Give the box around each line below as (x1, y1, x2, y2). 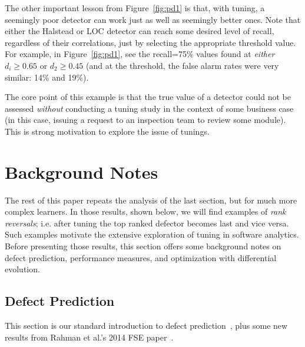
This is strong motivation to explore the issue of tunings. (5, 125, 210, 137)
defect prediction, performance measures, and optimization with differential (5, 251, 277, 263)
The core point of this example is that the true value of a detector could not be (5, 91, 291, 103)
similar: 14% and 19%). (5, 71, 89, 83)
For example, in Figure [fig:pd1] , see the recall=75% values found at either (5, 48, 275, 60)
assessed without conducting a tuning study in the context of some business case (5, 102, 294, 114)
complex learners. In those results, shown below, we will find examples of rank (5, 205, 286, 218)
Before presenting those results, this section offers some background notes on (5, 240, 281, 252)
